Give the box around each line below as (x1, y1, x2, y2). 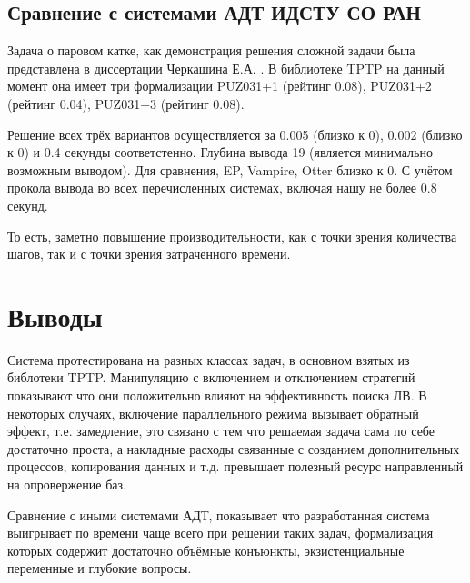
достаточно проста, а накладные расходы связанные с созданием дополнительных (7, 439, 460, 458)
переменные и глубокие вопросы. (7, 558, 192, 578)
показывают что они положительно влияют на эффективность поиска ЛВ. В (7, 386, 427, 405)
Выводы (7, 297, 103, 334)
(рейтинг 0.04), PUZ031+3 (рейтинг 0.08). (7, 94, 245, 113)
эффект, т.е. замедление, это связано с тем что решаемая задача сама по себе (7, 421, 435, 440)
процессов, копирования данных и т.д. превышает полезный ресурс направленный (7, 457, 464, 476)
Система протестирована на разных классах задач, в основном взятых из (7, 350, 410, 369)
